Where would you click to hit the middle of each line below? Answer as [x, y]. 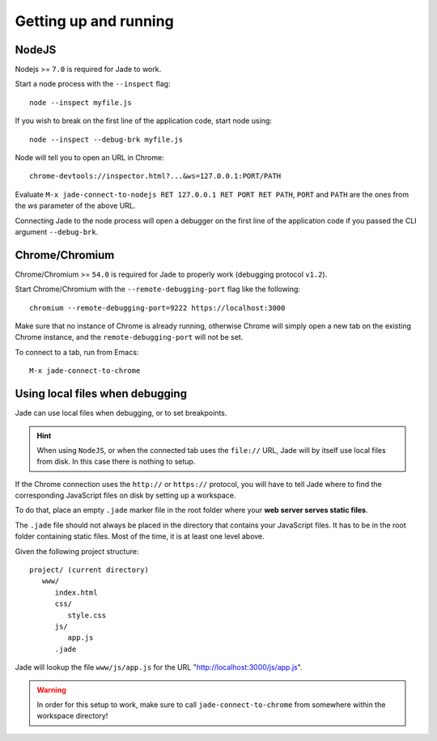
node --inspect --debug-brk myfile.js [106, 139]
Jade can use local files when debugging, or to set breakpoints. [121, 413]
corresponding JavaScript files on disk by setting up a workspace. [125, 495]
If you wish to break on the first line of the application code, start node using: [144, 121]
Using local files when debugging [101, 394]
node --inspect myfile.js [81, 102]
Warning [51, 690]
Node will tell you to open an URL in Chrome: [90, 158]
